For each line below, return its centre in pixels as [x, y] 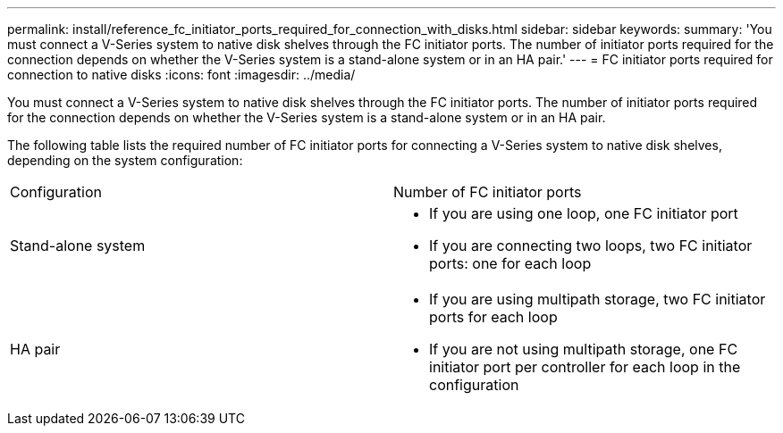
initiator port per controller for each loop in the [585, 367]
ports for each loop [493, 317]
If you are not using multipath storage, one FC [584, 349]
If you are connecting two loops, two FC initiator [591, 246]
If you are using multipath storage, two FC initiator [598, 299]
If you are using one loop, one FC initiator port [584, 213]
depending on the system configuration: [125, 160]
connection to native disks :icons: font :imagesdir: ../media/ [181, 75]
